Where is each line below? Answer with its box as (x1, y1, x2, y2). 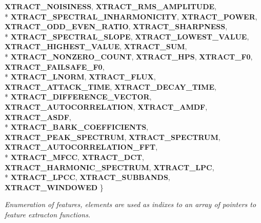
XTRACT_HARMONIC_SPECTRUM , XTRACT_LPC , (5, 161, 214, 172)
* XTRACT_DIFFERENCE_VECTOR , (5, 91, 152, 102)
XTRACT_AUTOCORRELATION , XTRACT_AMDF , (5, 101, 208, 112)
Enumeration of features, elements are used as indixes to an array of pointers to (5, 199, 256, 210)
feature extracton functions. (5, 209, 91, 219)
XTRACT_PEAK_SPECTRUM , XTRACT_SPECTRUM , (5, 131, 220, 142)
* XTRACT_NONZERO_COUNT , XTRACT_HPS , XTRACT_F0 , (5, 51, 253, 62)
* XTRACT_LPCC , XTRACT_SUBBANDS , (5, 172, 170, 183)
